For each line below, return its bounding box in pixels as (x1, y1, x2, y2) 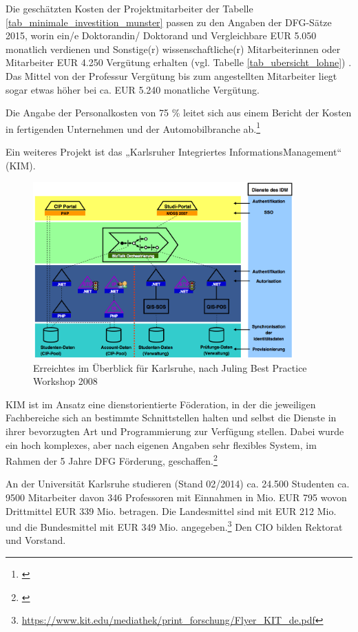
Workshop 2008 (33, 374, 98, 388)
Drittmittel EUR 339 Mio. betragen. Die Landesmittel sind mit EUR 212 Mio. (6, 503, 337, 518)
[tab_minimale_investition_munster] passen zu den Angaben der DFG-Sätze (6, 14, 332, 29)
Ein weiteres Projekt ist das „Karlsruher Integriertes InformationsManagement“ (6, 145, 342, 158)
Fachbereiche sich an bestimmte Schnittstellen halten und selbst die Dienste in (6, 410, 337, 425)
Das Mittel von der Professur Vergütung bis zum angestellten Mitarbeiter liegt (6, 68, 337, 83)
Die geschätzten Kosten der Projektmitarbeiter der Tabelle (6, 1, 253, 15)
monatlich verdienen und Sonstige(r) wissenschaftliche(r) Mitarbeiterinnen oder (6, 41, 341, 56)
